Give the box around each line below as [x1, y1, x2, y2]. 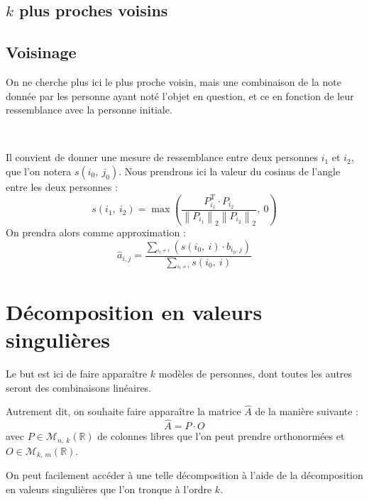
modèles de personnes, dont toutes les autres [158, 365, 353, 380]
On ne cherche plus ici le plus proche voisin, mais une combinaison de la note [6, 74, 341, 89]
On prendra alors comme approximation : [6, 225, 186, 240]
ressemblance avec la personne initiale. [6, 102, 172, 117]
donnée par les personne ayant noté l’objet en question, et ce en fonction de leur [6, 88, 354, 103]
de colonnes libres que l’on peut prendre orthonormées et [97, 429, 345, 444]
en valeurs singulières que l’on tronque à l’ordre [6, 481, 212, 496]
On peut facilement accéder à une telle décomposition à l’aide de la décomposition [6, 468, 363, 483]
